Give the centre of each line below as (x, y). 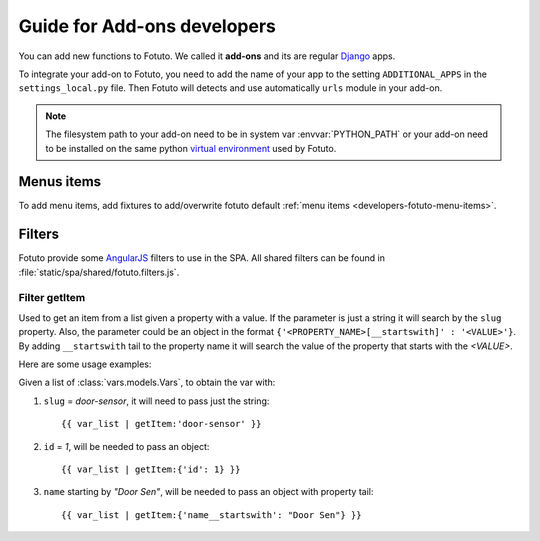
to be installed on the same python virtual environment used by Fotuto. (191, 148)
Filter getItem (52, 298)
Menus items (60, 181)
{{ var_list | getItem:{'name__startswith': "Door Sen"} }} (211, 514)
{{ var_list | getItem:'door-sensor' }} (161, 424)
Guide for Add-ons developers (147, 26)
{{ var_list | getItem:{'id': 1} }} (151, 469)
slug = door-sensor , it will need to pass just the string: (156, 401)
